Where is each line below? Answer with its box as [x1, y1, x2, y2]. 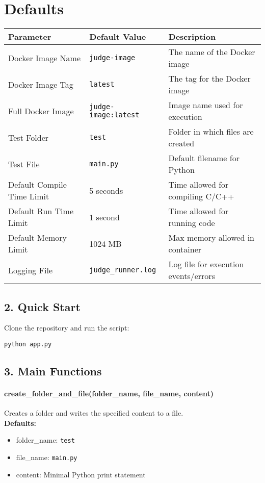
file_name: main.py [16, 452, 77, 462]
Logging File [8, 264, 53, 276]
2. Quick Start [4, 298, 81, 314]
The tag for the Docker [168, 72, 251, 85]
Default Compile [8, 179, 67, 191]
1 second [89, 211, 120, 223]
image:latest [89, 111, 140, 119]
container [168, 243, 202, 256]
